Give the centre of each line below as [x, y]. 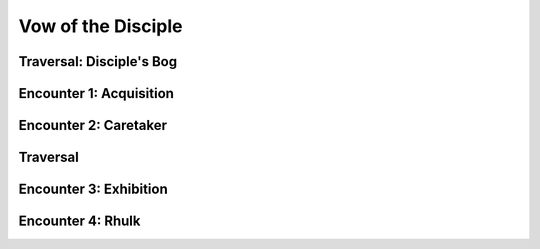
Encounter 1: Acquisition [96, 93]
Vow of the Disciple [100, 26]
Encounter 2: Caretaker [92, 125]
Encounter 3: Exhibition [93, 189]
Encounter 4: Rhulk [79, 221]
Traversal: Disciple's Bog [98, 61]
